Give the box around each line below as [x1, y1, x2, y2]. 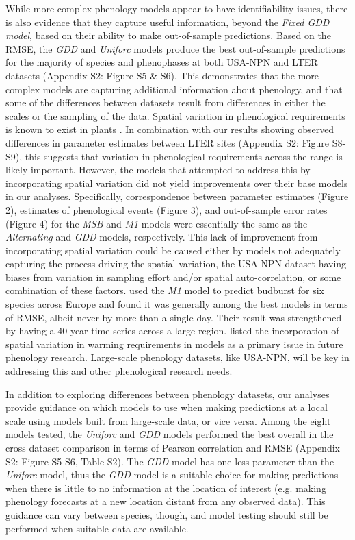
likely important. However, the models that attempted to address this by [5, 162, 311, 177]
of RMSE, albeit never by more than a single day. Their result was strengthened [5, 310, 342, 324]
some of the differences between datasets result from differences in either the [5, 95, 326, 110]
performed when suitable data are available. [5, 521, 189, 535]
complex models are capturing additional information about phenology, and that [5, 82, 343, 96]
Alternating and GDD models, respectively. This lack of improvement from [5, 230, 318, 244]
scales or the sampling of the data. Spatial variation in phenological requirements [5, 108, 345, 123]
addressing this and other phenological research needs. [5, 364, 233, 378]
